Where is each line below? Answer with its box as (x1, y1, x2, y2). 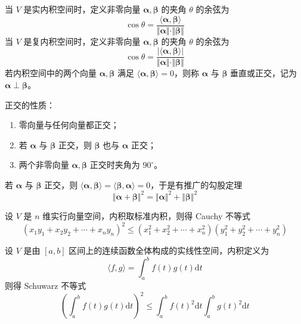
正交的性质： (5, 98, 55, 111)
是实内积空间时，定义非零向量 (23, 3, 141, 15)
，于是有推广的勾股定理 (150, 178, 243, 191)
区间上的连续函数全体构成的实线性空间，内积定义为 (69, 244, 269, 257)
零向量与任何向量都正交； (18, 119, 119, 131)
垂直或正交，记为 (230, 67, 297, 79)
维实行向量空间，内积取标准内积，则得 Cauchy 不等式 (42, 209, 251, 222)
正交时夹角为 (89, 158, 140, 171)
